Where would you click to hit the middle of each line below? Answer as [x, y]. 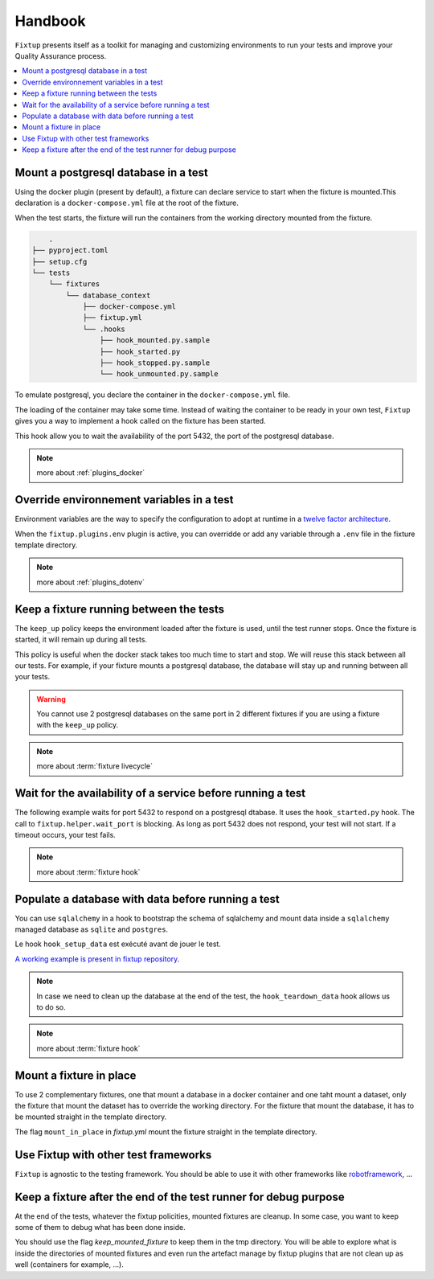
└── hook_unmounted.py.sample [159, 374]
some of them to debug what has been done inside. [100, 1228]
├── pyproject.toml [70, 250]
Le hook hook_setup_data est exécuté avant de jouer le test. [118, 944]
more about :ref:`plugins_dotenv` [90, 582]
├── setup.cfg [59, 262]
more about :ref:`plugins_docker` [90, 473]
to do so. [51, 1007]
